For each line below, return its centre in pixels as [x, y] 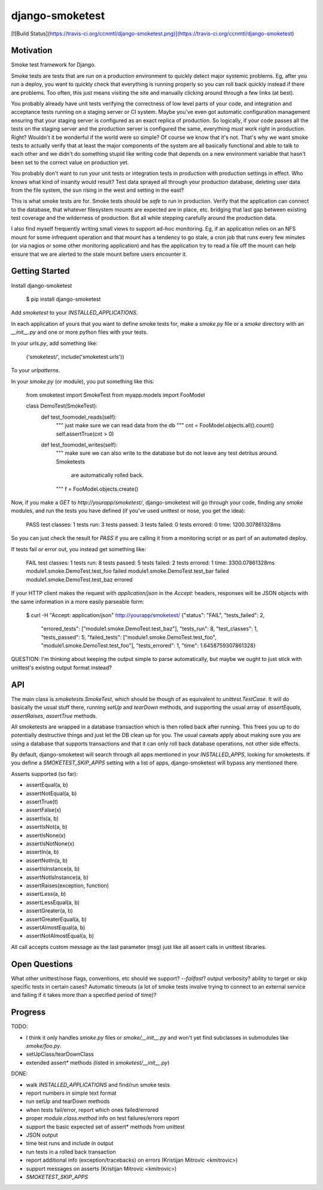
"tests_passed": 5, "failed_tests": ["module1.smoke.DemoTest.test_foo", [129, 637]
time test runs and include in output [70, 1143]
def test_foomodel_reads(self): [79, 417]
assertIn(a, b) [42, 852]
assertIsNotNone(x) [50, 844]
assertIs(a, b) [42, 818]
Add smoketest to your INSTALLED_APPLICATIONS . [74, 313]
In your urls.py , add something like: [54, 343]
